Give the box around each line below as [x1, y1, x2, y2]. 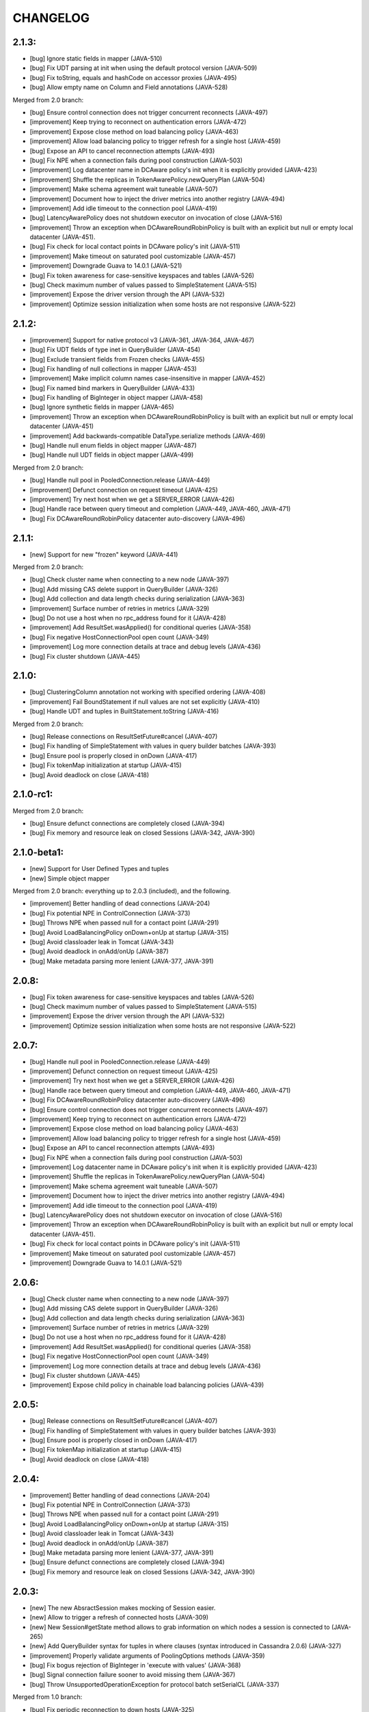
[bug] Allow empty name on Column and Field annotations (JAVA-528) [29, 83, 228, 92]
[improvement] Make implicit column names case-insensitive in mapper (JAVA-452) [29, 374, 266, 383]
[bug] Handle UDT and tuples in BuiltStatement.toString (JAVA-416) [29, 707, 219, 716]
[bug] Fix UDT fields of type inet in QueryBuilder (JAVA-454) [29, 346, 201, 354]
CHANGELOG [12, 10, 90, 25]
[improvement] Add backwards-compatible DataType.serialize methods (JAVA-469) [29, 431, 266, 440]
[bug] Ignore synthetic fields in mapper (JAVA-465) [29, 403, 174, 411]
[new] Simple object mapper [29, 874, 110, 883]
